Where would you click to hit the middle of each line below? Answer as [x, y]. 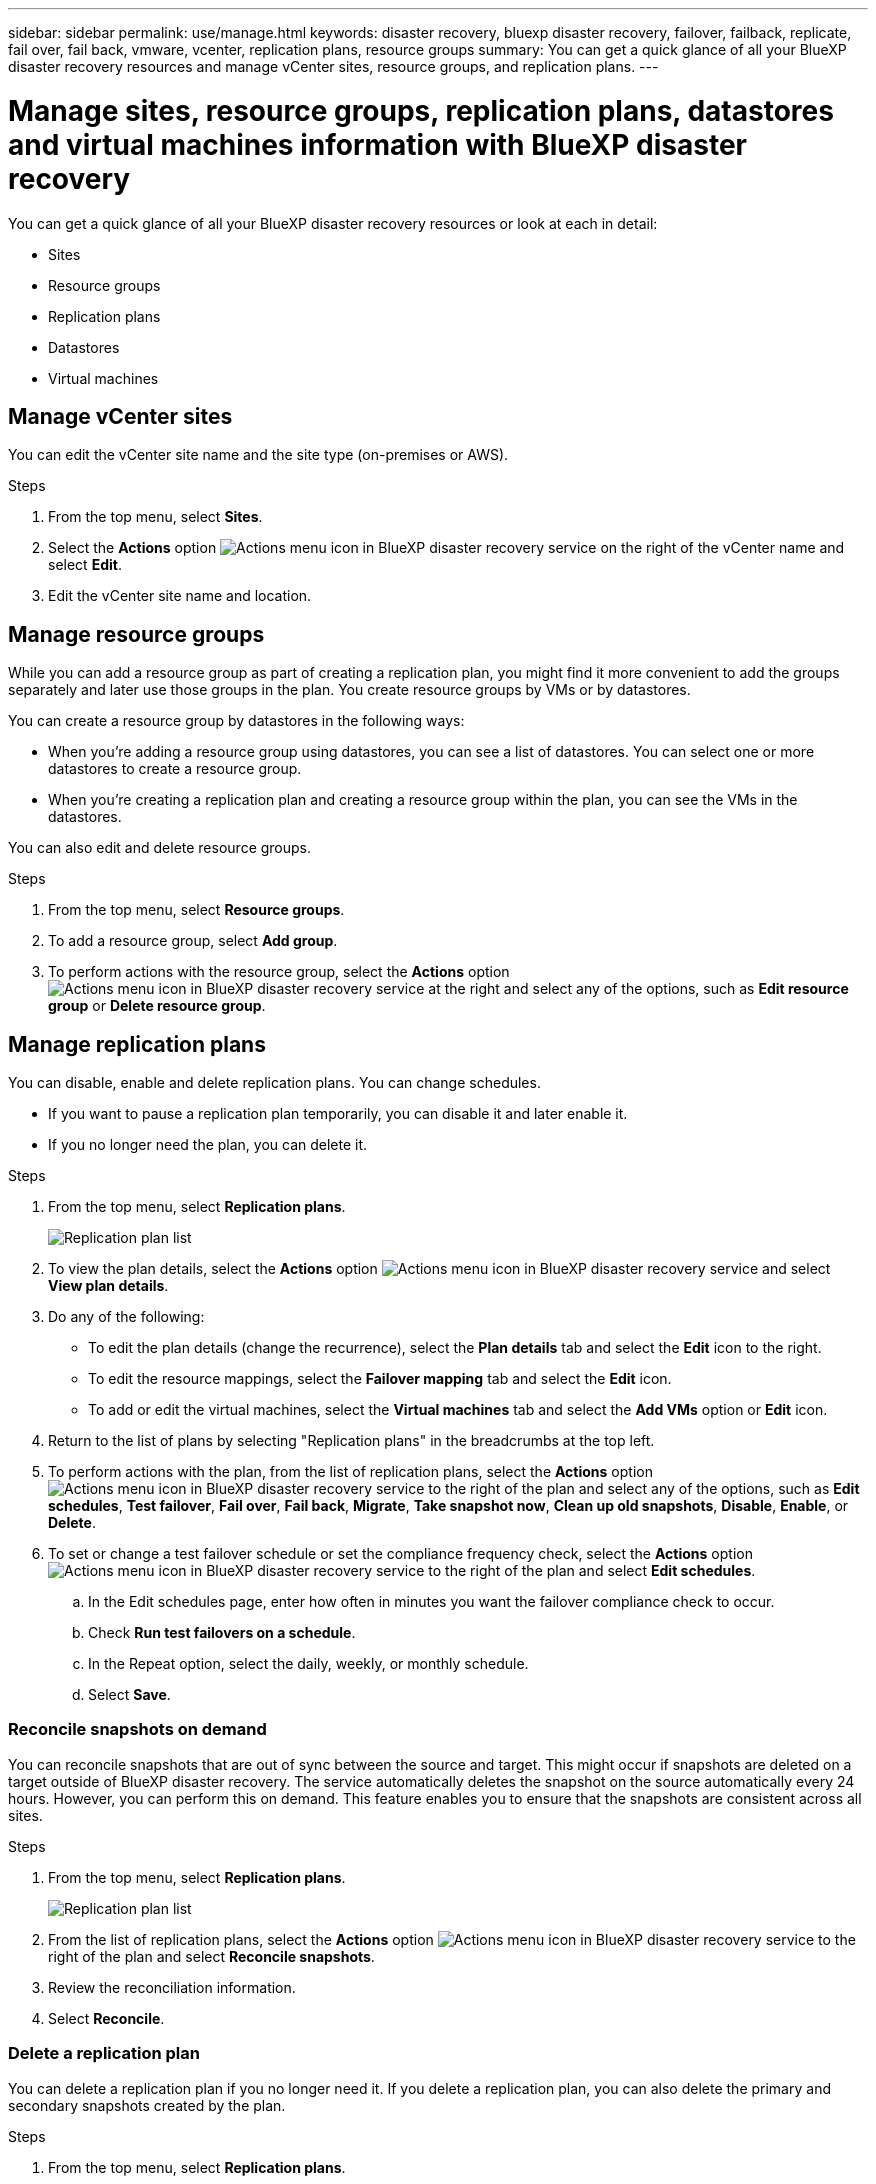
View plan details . [108, 1286]
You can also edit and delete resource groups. [160, 848]
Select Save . [129, 1695]
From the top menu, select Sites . [155, 517]
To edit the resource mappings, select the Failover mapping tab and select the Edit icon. [380, 1379]
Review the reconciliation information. [172, 1987]
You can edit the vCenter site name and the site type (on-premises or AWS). [258, 455]
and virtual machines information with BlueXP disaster [377, 144]
